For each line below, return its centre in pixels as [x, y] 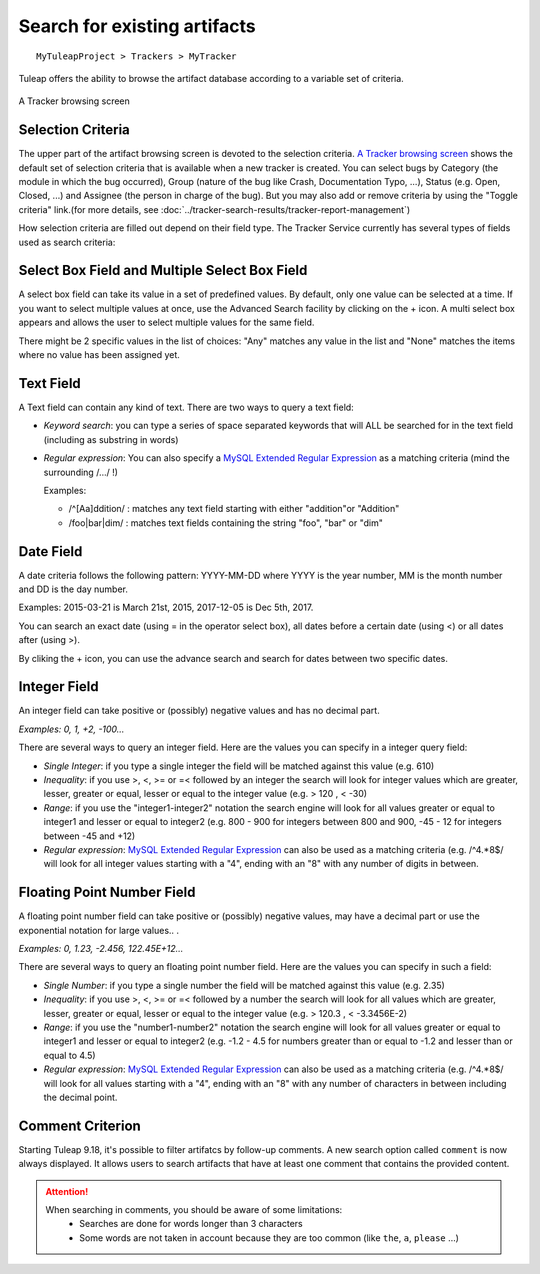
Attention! [67, 1191]
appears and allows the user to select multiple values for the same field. [166, 322]
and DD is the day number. [73, 589]
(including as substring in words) [111, 439]
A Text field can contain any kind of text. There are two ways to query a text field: [186, 407]
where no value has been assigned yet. [99, 355]
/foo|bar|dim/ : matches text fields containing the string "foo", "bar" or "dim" [226, 522]
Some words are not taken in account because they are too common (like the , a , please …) [269, 1237]
